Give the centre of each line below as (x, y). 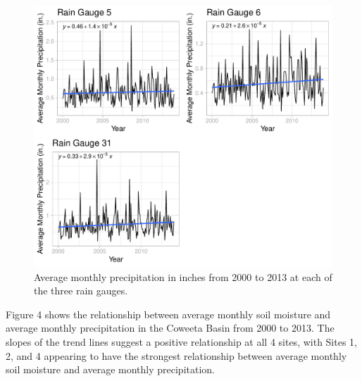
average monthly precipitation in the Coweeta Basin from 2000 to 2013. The (170, 328)
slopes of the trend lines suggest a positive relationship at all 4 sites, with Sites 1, (181, 341)
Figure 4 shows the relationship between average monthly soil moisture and (168, 314)
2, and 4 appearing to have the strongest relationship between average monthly (176, 355)
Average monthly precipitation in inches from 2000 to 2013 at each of (183, 276)
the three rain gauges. (81, 291)
